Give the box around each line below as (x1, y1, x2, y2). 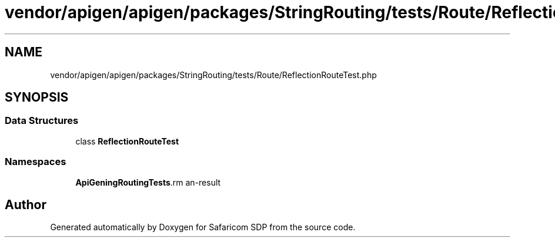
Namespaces (5, 156, 66, 168)
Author (5, 197, 46, 212)
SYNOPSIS (5, 90, 69, 105)
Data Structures (5, 115, 79, 127)
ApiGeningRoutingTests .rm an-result (75, 177, 221, 187)
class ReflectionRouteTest (75, 136, 179, 146)
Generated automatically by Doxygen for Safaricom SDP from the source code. (50, 222, 356, 233)
